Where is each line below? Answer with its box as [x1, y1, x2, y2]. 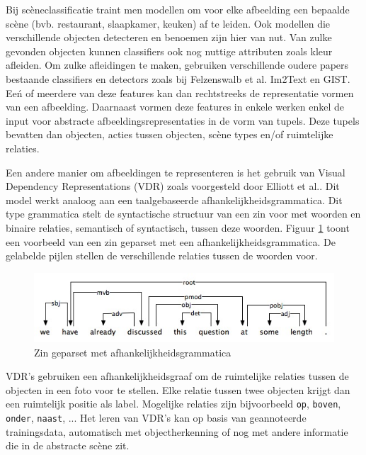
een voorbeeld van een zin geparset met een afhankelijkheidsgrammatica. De [6, 234, 336, 249]
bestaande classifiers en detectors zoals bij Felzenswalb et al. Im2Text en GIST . [6, 71, 350, 86]
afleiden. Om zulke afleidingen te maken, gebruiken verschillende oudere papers [6, 57, 349, 72]
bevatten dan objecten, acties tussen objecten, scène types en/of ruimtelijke [6, 127, 333, 142]
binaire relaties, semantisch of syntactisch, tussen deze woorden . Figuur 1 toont [6, 220, 350, 235]
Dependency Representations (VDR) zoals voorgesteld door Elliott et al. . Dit [6, 179, 340, 193]
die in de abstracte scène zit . [6, 438, 130, 453]
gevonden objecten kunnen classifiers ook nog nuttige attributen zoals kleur [6, 43, 333, 58]
